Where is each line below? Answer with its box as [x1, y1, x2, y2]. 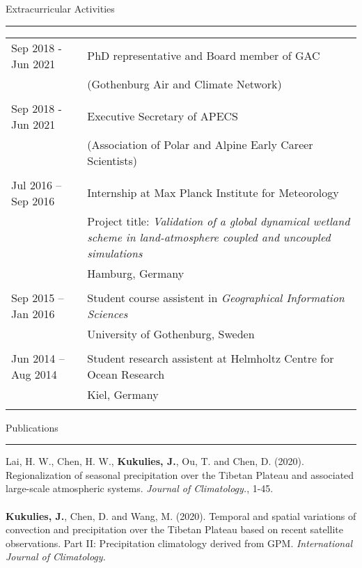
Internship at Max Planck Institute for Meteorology [87, 184, 339, 201]
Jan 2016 [11, 305, 55, 322]
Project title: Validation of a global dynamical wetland [87, 212, 350, 229]
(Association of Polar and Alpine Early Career [87, 136, 313, 152]
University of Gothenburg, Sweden [87, 325, 255, 342]
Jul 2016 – [11, 176, 62, 193]
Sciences [87, 305, 128, 322]
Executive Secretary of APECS [87, 108, 239, 125]
